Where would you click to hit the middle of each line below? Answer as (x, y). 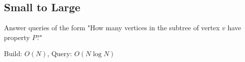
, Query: (60, 53)
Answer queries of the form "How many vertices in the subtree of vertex (112, 28)
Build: (13, 53)
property (17, 37)
